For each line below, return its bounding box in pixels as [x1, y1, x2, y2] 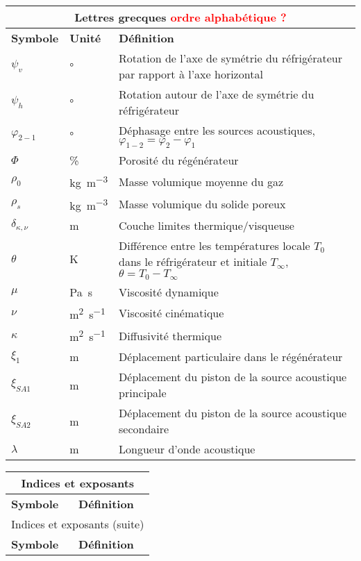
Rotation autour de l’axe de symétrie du [119, 86, 314, 102]
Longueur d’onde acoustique [119, 441, 255, 458]
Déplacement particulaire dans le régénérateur [119, 349, 343, 365]
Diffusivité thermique [119, 327, 221, 344]
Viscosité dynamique [119, 283, 219, 300]
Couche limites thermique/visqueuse [119, 217, 294, 233]
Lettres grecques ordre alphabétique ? [74, 9, 287, 25]
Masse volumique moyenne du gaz [119, 173, 284, 190]
